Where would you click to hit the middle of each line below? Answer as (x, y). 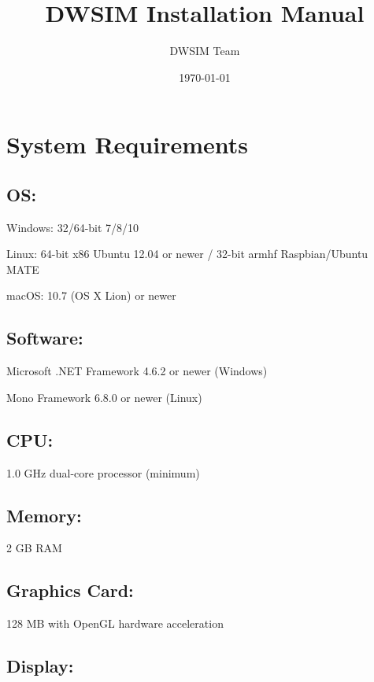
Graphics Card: (70, 590)
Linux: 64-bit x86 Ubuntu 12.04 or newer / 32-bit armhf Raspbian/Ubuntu (187, 254)
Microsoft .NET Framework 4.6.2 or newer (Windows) (137, 371)
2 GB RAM (34, 548)
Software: (45, 338)
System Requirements (127, 144)
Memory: (44, 515)
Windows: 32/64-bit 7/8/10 (73, 227)
